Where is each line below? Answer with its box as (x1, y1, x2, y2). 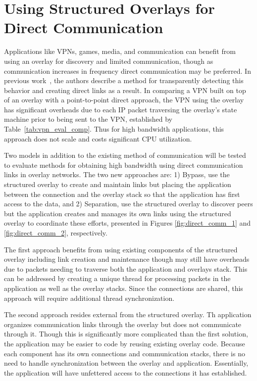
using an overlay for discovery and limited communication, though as (4, 55, 213, 66)
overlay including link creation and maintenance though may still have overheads (4, 254, 250, 264)
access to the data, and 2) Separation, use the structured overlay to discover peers (4, 198, 253, 209)
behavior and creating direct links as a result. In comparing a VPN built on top (4, 85, 246, 95)
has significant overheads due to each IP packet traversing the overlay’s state (4, 104, 237, 114)
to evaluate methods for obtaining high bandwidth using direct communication (4, 159, 243, 170)
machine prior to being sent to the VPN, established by (4, 114, 173, 124)
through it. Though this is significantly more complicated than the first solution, (4, 329, 248, 339)
